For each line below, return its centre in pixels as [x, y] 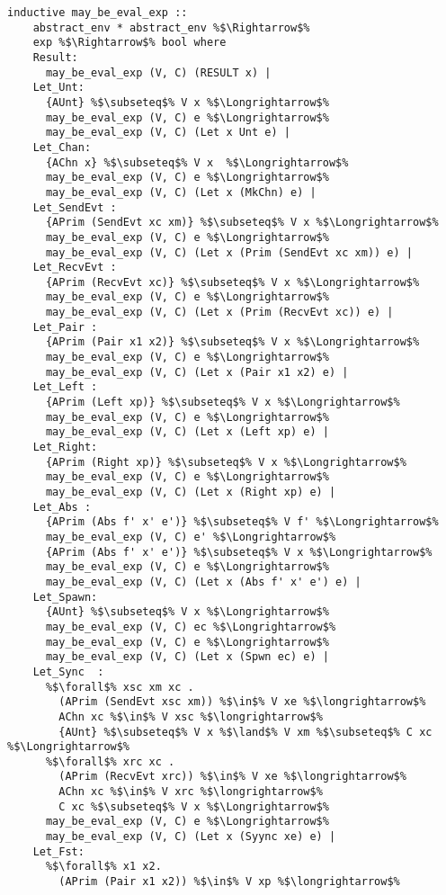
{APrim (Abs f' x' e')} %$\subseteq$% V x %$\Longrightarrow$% [239, 552]
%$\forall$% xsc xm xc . [120, 687]
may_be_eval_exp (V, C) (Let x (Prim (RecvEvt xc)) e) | [219, 313]
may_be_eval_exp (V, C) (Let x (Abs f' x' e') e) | [203, 582]
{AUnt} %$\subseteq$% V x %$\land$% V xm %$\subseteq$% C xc [245, 732]
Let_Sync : [68, 671]
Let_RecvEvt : [75, 268]
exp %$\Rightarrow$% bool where [129, 43]
